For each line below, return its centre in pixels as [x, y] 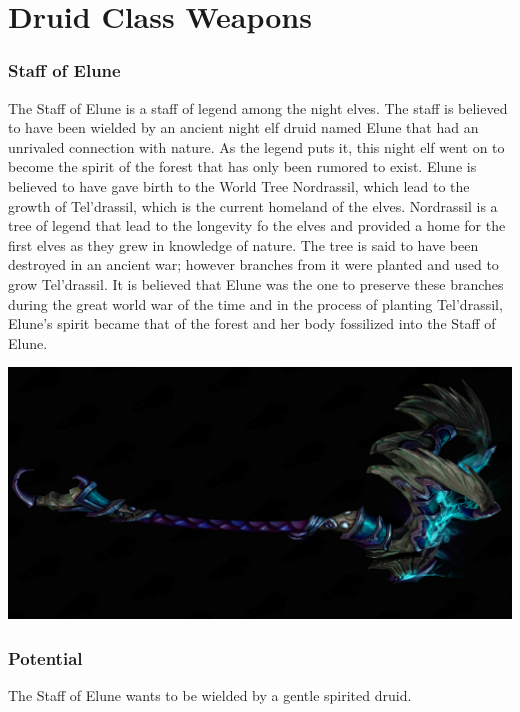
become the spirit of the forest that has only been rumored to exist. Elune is [242, 166]
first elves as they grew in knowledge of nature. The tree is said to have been [243, 244]
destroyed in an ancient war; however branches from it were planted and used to [253, 264]
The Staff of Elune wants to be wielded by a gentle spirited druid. [210, 695]
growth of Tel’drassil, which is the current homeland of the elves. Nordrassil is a [253, 205]
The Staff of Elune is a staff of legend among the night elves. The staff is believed [258, 107]
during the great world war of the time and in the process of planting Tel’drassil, [255, 303]
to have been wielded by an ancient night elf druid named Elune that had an [243, 127]
